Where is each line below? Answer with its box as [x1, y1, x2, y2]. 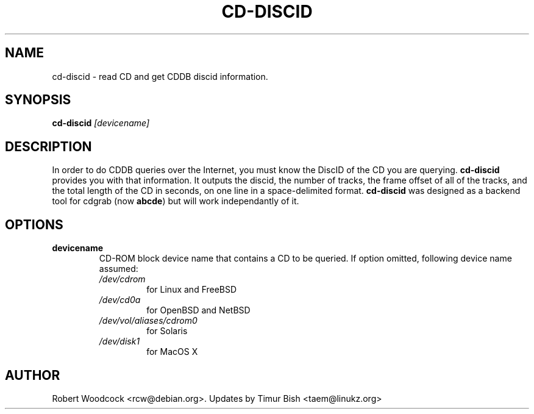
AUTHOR [5, 367, 60, 383]
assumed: [99, 263, 138, 274]
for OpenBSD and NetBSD [146, 305, 251, 316]
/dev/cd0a [99, 294, 141, 305]
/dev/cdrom [99, 274, 146, 285]
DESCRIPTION [5, 138, 92, 154]
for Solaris [146, 326, 188, 337]
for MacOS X [146, 346, 198, 357]
